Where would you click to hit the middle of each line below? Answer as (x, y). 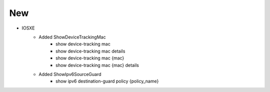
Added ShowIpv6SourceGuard (70, 74)
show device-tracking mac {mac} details (97, 65)
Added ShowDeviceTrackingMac (72, 37)
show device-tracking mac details (90, 51)
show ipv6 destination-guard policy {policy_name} (107, 81)
